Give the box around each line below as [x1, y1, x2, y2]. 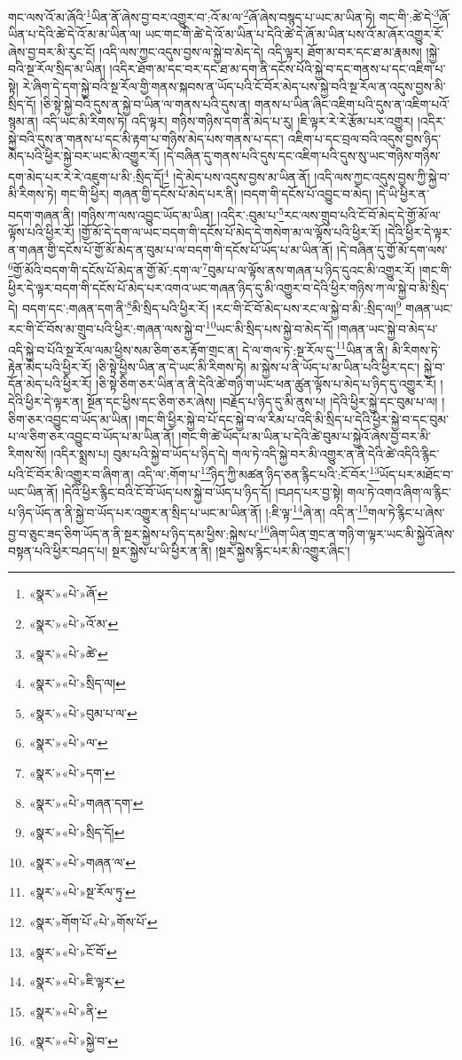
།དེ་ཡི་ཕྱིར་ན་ [375, 185, 429, 203]
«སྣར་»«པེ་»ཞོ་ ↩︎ [28, 584, 108, 603]
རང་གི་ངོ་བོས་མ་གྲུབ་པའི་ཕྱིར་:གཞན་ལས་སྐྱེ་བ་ [8, 320, 206, 338]
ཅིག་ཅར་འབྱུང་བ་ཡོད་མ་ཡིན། [8, 409, 132, 428]
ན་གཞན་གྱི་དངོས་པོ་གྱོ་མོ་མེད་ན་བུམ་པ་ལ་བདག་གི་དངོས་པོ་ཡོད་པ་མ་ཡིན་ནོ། [8, 240, 333, 258]
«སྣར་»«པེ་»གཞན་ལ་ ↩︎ [28, 852, 137, 871]
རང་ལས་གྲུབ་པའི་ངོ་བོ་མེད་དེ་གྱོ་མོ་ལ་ [284, 205, 442, 224]
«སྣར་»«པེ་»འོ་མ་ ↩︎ [28, 613, 119, 632]
